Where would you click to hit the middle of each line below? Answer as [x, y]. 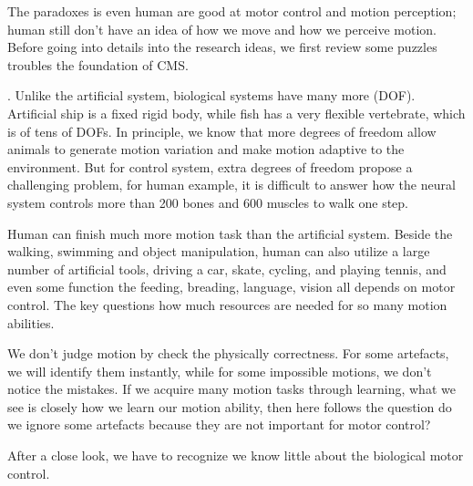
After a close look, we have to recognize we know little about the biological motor [236, 455]
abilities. [31, 322]
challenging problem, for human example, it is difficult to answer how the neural [231, 185]
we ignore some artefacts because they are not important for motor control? [219, 424]
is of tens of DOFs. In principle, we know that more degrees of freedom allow [222, 131]
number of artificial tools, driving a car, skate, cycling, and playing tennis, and [227, 269]
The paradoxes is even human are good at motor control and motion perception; [232, 11]
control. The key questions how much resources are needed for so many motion [227, 304]
